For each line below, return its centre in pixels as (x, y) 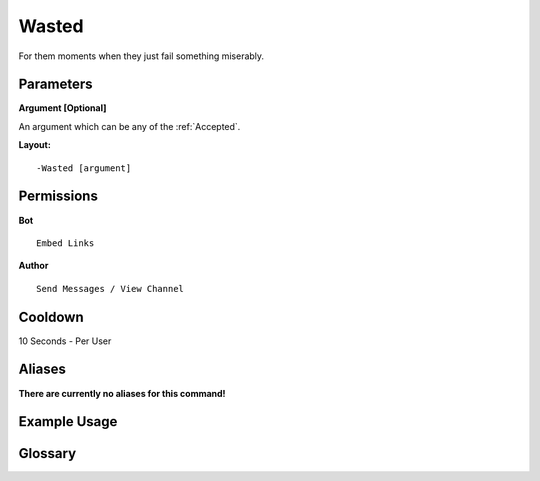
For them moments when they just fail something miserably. (141, 56)
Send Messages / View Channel (110, 288)
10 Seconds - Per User (65, 341)
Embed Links (65, 243)
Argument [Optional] (62, 108)
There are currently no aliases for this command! (122, 393)
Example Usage (68, 421)
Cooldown (51, 316)
